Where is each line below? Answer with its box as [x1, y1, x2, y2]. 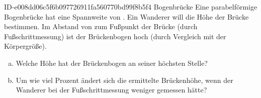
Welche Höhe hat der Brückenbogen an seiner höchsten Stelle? [16, 57, 208, 68]
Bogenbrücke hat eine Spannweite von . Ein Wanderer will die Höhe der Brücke [4, 11, 249, 22]
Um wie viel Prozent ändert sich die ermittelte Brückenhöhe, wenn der [16, 74, 233, 85]
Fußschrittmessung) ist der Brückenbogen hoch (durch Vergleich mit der [4, 31, 226, 41]
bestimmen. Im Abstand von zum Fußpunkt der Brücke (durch [4, 21, 198, 32]
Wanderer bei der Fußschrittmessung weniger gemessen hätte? [16, 84, 207, 95]
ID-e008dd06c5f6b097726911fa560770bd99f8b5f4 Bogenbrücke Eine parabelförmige [4, 2, 257, 12]
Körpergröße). [4, 41, 47, 51]
